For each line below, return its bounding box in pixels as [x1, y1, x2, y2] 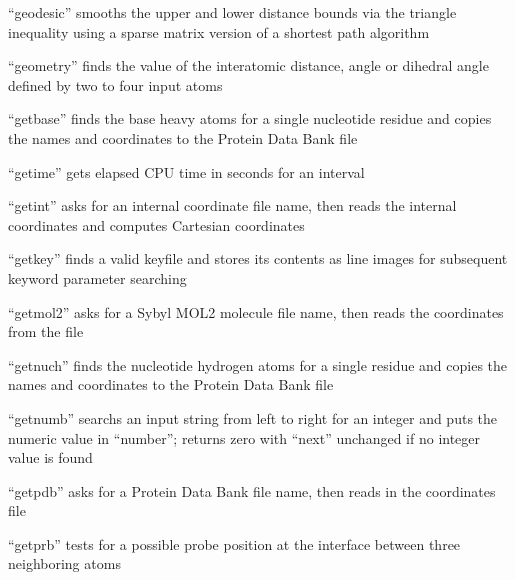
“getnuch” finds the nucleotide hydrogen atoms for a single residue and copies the [8, 354, 508, 375]
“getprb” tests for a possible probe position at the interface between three [8, 533, 461, 554]
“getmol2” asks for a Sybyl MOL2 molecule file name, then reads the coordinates [8, 301, 504, 322]
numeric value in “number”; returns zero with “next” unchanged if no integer [8, 427, 481, 448]
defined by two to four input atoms [8, 74, 223, 95]
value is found [8, 447, 93, 468]
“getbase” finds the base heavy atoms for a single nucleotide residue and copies [8, 108, 492, 129]
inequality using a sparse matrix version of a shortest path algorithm [8, 21, 430, 42]
